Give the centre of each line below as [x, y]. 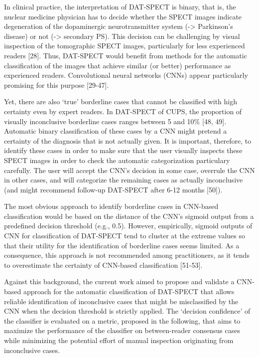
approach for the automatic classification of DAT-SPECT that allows [129, 291]
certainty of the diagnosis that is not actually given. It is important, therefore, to [128, 140]
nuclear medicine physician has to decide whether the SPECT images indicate [123, 16]
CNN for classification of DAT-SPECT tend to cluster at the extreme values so [125, 236]
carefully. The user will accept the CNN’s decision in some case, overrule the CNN [129, 170]
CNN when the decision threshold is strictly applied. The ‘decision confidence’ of [127, 311]
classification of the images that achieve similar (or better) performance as [118, 65]
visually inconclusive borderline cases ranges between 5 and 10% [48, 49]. [115, 121]
